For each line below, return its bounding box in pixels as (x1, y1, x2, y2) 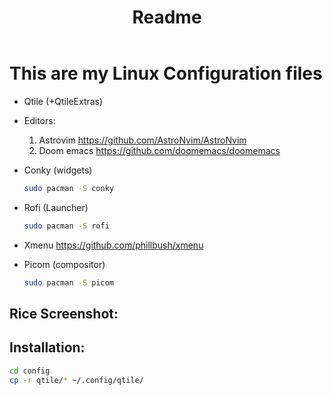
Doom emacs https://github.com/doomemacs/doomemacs (38, 144, 281, 156)
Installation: (9, 339, 86, 356)
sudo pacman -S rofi (23, 221, 110, 231)
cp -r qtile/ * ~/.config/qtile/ (9, 375, 144, 385)
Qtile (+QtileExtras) (23, 95, 104, 107)
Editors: (23, 114, 56, 126)
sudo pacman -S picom (23, 277, 114, 288)
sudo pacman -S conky (23, 183, 114, 193)
